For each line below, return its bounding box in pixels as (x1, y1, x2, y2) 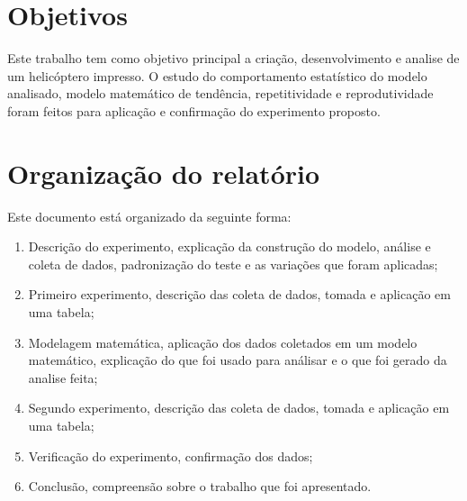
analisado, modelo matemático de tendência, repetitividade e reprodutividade (7, 84, 434, 103)
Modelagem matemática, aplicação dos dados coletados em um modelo (28, 332, 418, 351)
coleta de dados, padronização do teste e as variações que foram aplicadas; (28, 254, 438, 273)
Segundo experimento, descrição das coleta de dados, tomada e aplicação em (28, 398, 450, 417)
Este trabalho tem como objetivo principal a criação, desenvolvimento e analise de (7, 49, 460, 68)
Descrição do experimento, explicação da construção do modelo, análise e (28, 237, 431, 256)
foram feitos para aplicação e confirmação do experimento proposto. (7, 101, 381, 120)
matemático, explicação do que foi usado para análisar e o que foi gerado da (28, 351, 447, 369)
